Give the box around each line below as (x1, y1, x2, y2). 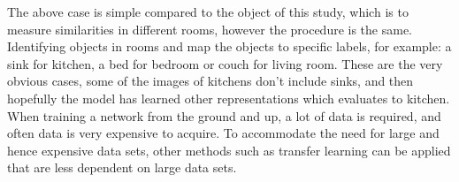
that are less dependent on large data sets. (7, 158, 237, 177)
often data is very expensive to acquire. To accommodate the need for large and (7, 124, 440, 142)
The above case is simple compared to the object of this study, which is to (7, 3, 409, 20)
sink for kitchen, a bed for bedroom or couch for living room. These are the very (7, 54, 443, 72)
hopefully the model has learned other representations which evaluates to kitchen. (7, 88, 450, 107)
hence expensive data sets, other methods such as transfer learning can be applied (7, 140, 451, 159)
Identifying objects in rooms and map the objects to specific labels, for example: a (7, 37, 452, 56)
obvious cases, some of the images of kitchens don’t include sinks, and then (7, 72, 414, 90)
